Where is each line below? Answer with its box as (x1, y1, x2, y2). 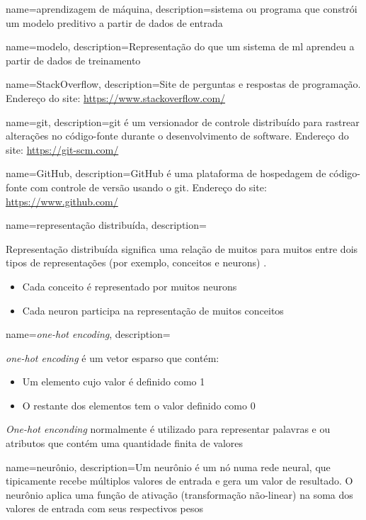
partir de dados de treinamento (6, 52, 141, 67)
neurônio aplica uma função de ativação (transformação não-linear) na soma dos (6, 487, 353, 502)
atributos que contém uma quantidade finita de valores (6, 436, 244, 451)
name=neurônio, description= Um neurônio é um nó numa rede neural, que (6, 459, 331, 474)
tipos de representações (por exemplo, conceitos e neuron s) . (6, 255, 267, 270)
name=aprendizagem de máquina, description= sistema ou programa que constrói (6, 1, 358, 16)
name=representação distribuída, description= (6, 217, 207, 232)
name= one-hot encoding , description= (6, 327, 171, 341)
